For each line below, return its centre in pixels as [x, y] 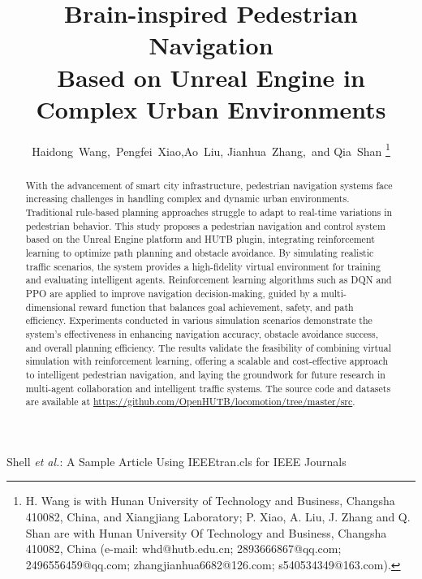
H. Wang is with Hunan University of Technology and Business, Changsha [210, 501]
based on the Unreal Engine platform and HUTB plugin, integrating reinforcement [200, 239]
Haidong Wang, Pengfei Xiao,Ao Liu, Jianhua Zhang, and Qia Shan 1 [211, 149]
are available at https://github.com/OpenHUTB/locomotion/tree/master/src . [190, 402]
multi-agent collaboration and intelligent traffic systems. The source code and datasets [208, 388]
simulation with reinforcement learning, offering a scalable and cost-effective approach [207, 361]
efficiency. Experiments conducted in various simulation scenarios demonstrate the [199, 320]
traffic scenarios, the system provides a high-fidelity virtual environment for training [203, 266]
